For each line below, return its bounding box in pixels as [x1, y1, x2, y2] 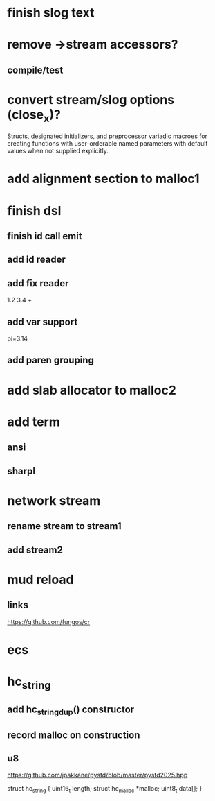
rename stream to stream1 [7, 520, 122, 532]
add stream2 [7, 544, 64, 555]
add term [7, 414, 61, 429]
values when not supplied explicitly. [7, 147, 109, 155]
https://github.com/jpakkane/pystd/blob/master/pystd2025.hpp [7, 771, 188, 780]
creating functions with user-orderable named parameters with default [7, 139, 208, 148]
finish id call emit [7, 230, 82, 242]
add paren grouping [7, 354, 95, 366]
